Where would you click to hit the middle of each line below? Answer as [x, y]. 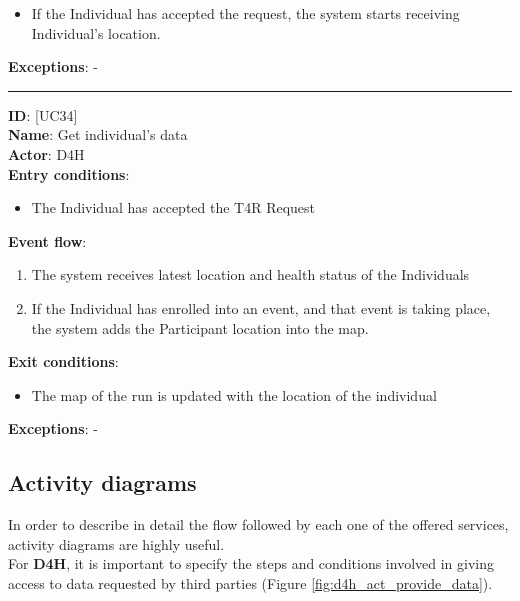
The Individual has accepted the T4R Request [173, 207]
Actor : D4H [46, 153]
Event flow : [47, 240]
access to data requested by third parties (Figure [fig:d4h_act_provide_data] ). [250, 582]
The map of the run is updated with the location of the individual [234, 394]
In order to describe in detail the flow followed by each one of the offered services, [258, 524]
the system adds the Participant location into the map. [200, 327]
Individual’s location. [96, 32]
